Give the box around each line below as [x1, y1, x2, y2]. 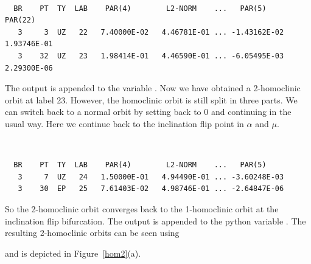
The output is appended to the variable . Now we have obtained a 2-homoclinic [5, 82, 301, 94]
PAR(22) [5, 16, 36, 25]
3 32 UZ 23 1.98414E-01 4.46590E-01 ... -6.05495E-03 [18, 51, 284, 60]
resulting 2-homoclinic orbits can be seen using [5, 226, 180, 239]
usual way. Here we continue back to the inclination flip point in [5, 117, 244, 130]
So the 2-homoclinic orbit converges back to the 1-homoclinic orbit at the [5, 202, 279, 215]
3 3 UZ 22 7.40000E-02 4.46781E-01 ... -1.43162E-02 [18, 27, 284, 36]
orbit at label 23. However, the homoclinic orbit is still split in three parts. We [5, 93, 298, 106]
